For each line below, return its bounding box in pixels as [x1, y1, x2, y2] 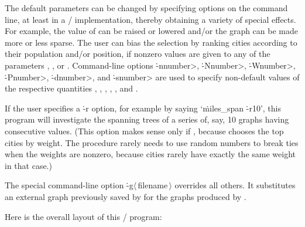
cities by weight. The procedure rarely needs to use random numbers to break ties [5, 136, 299, 148]
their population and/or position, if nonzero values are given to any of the [5, 48, 270, 60]
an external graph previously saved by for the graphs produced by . [5, 190, 246, 202]
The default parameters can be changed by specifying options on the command [5, 2, 288, 13]
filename [138, 179, 168, 191]
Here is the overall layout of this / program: [5, 210, 162, 222]
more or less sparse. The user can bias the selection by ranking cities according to [5, 36, 297, 48]
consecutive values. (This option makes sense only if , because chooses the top [5, 124, 284, 137]
